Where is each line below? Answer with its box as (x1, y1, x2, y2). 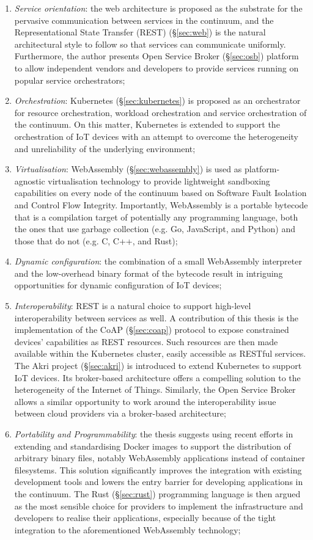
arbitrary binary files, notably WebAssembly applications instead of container (14, 451, 305, 464)
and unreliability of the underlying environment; (14, 142, 196, 155)
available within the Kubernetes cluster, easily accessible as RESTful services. (14, 347, 306, 360)
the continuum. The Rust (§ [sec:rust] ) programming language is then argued (14, 487, 301, 500)
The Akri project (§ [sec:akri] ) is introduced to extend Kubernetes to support (14, 359, 302, 372)
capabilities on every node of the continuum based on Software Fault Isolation (14, 186, 307, 199)
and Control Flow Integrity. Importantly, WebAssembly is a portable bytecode (14, 198, 308, 211)
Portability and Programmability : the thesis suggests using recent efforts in (14, 428, 293, 440)
